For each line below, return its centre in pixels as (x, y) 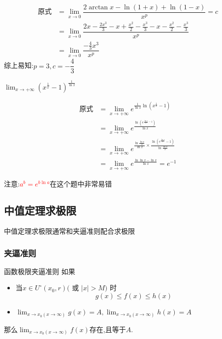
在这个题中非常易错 (81, 184)
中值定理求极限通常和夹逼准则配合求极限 (69, 231)
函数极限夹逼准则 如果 (40, 271)
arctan (98, 8)
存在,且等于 (108, 329)
